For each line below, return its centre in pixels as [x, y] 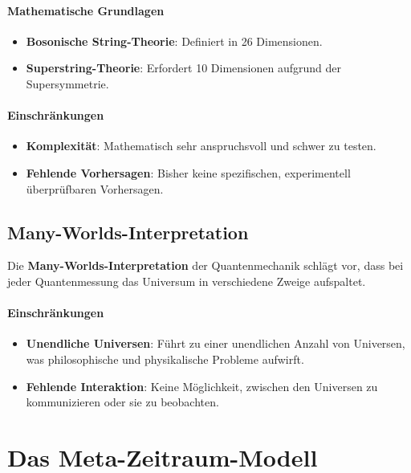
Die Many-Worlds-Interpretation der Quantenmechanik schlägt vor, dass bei [205, 265]
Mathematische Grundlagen [86, 10]
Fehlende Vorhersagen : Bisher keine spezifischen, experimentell [188, 172]
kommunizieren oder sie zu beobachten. [122, 402]
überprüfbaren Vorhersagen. [95, 188]
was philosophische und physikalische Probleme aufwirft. [165, 359]
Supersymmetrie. [67, 83]
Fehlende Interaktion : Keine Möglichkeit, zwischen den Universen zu [202, 386]
